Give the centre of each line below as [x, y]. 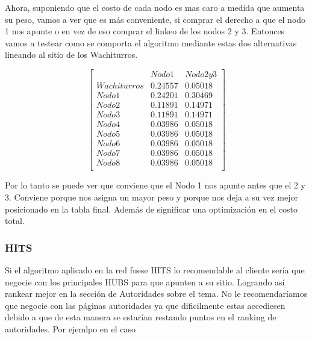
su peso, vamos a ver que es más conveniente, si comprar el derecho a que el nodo [155, 19]
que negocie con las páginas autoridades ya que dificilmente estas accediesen [145, 305]
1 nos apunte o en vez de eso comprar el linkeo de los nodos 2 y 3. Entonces [145, 31]
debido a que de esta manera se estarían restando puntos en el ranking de [141, 317]
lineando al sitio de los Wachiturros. [71, 54]
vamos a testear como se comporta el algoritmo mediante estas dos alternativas [151, 42]
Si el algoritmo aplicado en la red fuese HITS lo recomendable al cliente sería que [155, 269]
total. [15, 221]
